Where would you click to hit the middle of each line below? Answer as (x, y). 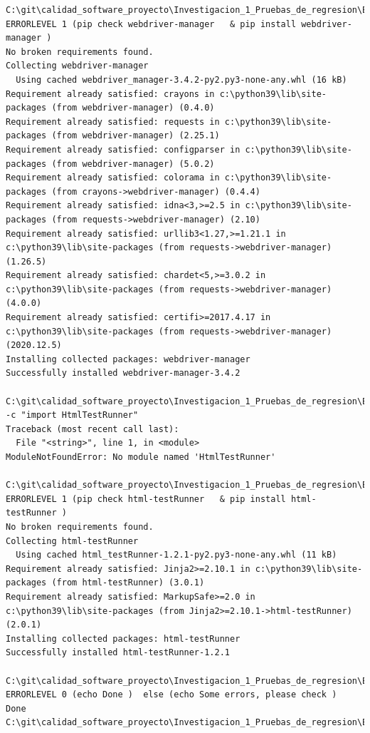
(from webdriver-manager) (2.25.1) (136, 136)
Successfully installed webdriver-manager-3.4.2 (123, 373)
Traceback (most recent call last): (92, 429)
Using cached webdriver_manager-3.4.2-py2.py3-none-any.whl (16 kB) (181, 80)
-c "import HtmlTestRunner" (72, 415)
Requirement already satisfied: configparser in (123, 149)
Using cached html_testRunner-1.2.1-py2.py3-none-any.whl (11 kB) (176, 555)
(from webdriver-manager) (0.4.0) (133, 108)
